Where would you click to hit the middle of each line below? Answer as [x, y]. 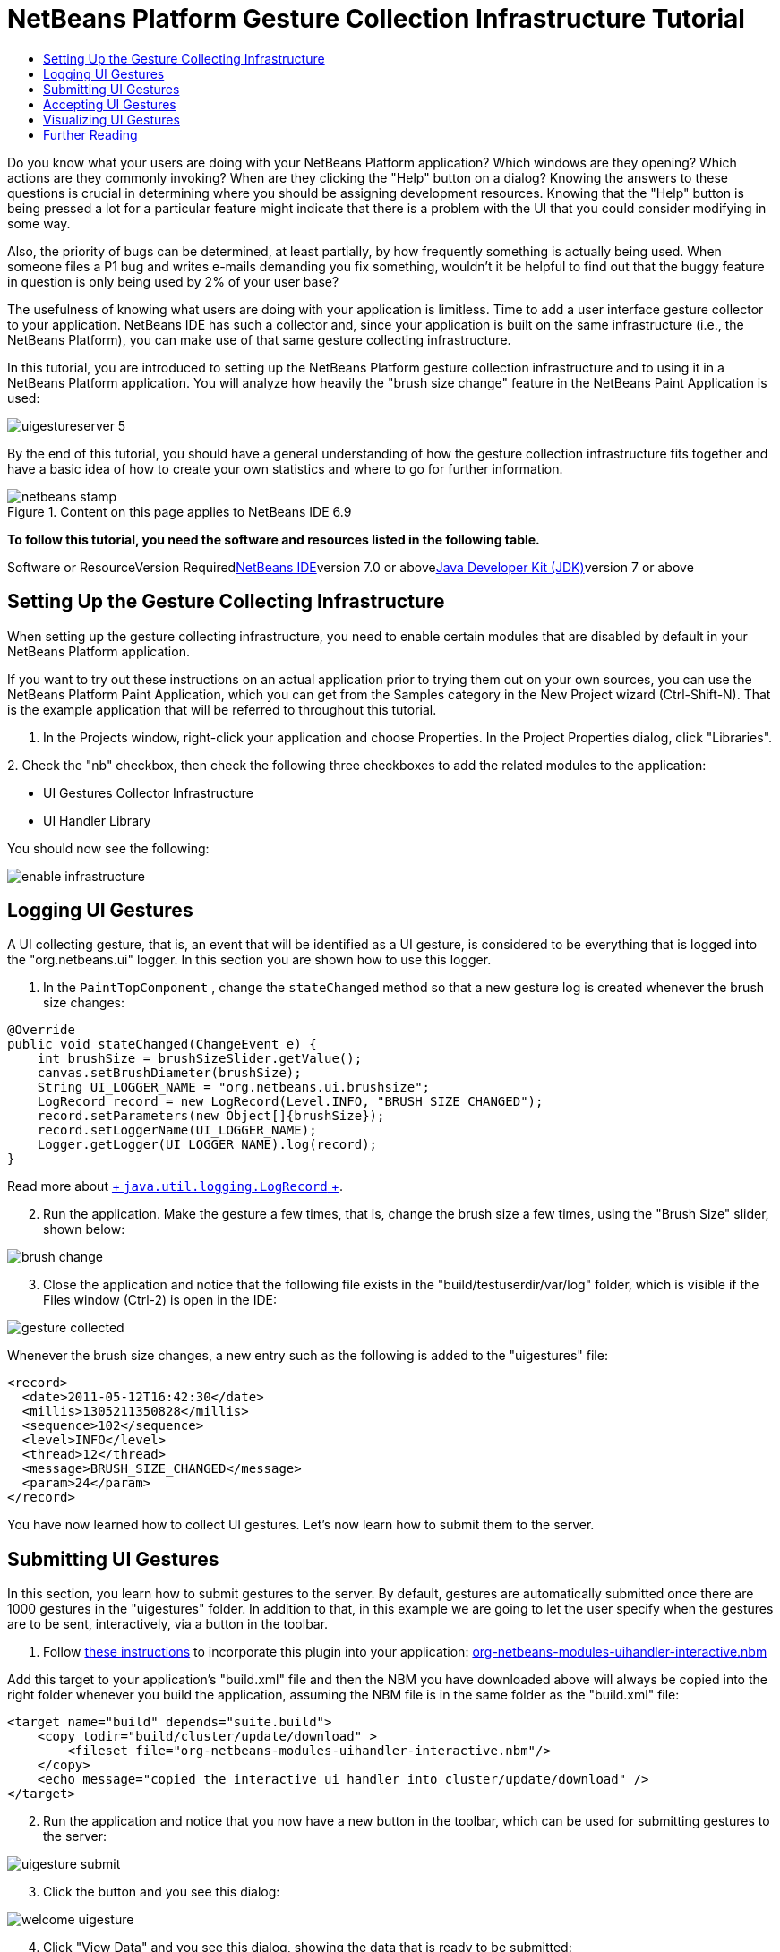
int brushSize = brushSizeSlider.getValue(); [200, 1059]
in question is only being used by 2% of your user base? [173, 281]
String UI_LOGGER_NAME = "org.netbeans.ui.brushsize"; [234, 1087]
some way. [39, 223]
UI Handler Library [97, 820]
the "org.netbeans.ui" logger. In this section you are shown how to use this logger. [249, 960]
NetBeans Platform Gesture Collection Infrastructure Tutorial [376, 19]
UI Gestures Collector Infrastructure [149, 792]
